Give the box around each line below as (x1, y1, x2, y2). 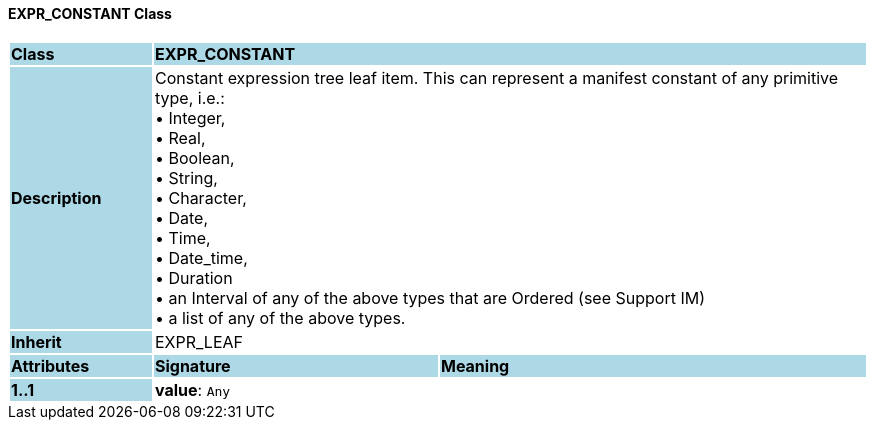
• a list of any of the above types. (154, 307, 406, 328)
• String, (154, 167, 218, 188)
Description (11, 187, 102, 208)
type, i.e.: (154, 87, 225, 108)
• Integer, (154, 107, 226, 128)
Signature (154, 355, 231, 376)
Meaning (440, 355, 510, 376)
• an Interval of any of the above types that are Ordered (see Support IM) (154, 287, 705, 308)
